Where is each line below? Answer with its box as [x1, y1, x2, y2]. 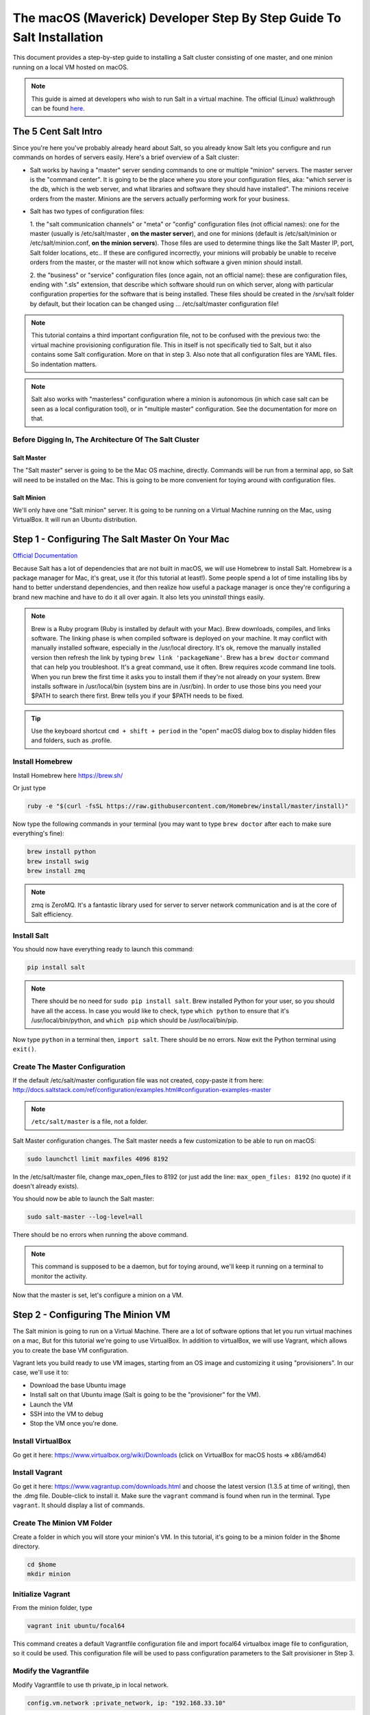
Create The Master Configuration [12, 1062, 126, 1072]
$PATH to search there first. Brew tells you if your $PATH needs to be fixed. [31, 691, 245, 700]
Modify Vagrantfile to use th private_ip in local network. [12, 1681, 169, 1689]
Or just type [12, 784, 46, 792]
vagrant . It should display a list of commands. [12, 1501, 145, 1509]
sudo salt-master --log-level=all [27, 1213, 143, 1221]
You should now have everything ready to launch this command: [12, 945, 195, 954]
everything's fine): [12, 829, 64, 838]
